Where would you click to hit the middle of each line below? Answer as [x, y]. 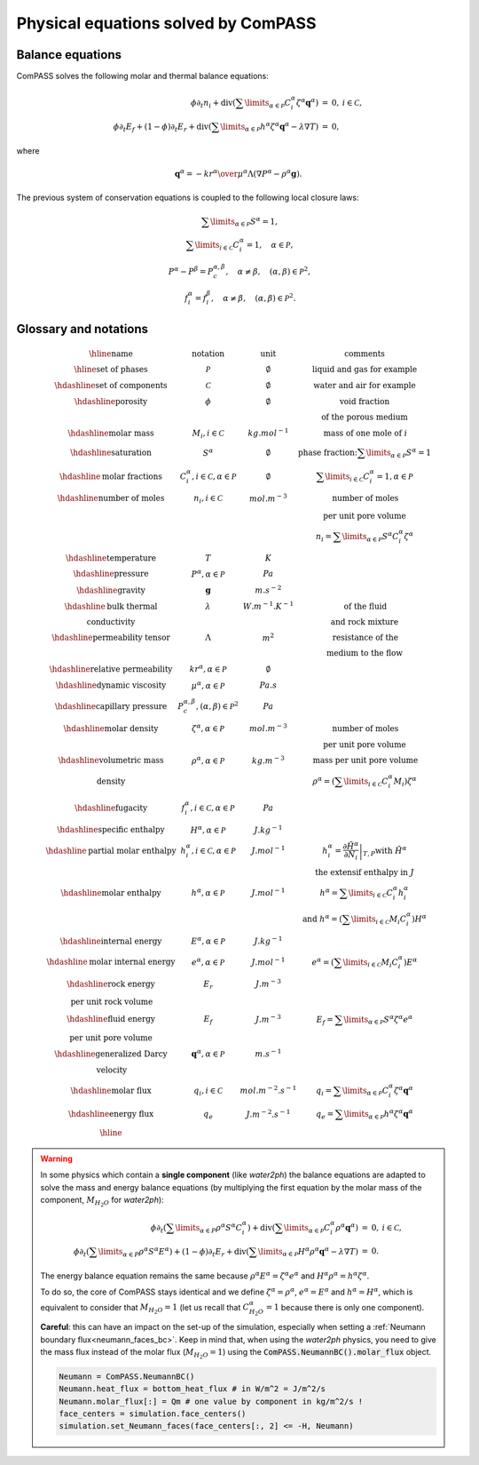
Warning [56, 1158]
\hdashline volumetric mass [111, 760]
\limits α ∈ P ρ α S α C [209, 1228]
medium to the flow [365, 653]
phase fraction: [328, 453]
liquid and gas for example [364, 370]
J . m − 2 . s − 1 [268, 1113]
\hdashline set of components [111, 386]
